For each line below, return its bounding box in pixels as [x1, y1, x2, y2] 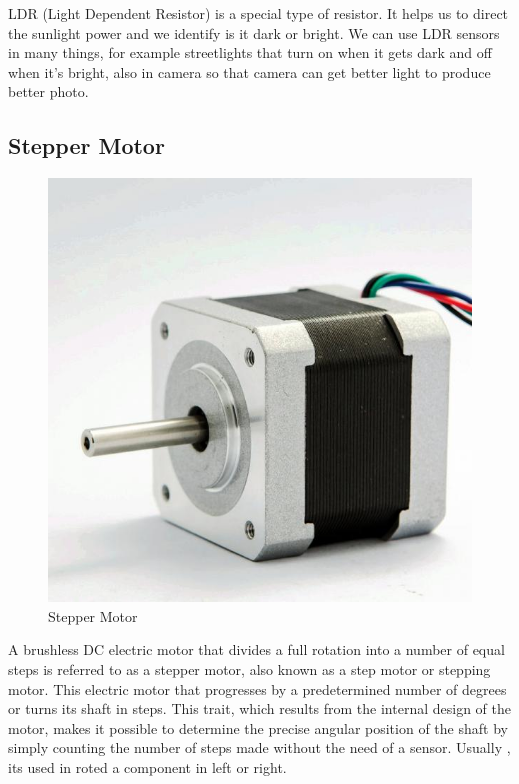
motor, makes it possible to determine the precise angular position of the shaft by [8, 717, 508, 738]
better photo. [8, 81, 89, 102]
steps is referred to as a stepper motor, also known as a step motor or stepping [8, 658, 491, 679]
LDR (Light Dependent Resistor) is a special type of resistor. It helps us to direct [8, 3, 509, 23]
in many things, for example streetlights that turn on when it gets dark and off [8, 42, 492, 63]
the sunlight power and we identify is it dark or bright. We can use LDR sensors [8, 22, 500, 43]
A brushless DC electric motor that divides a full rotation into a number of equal [8, 639, 505, 660]
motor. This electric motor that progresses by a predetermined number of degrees [8, 678, 507, 699]
